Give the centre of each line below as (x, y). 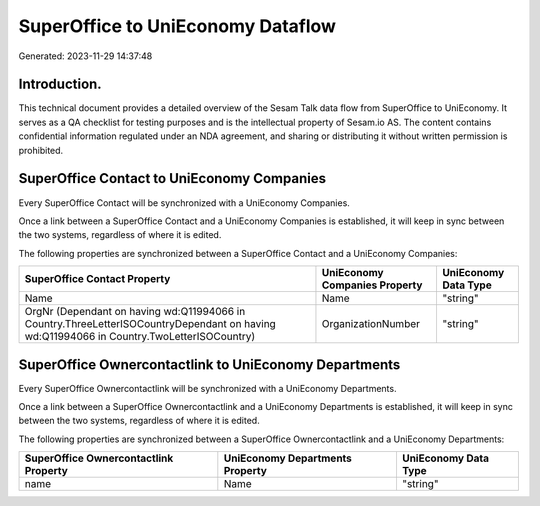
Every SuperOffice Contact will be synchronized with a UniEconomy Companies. (184, 202)
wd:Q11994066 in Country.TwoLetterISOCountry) (140, 337)
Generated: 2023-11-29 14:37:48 (85, 56)
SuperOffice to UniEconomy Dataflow (177, 26)
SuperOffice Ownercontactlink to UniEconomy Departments (209, 364)
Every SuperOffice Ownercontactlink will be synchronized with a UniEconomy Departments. (207, 388)
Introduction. (60, 84)
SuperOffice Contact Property (97, 279)
